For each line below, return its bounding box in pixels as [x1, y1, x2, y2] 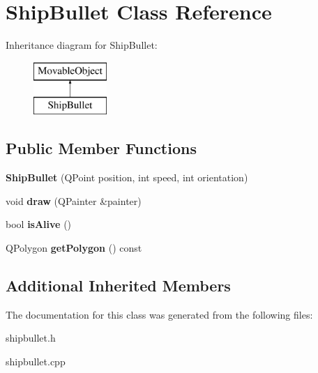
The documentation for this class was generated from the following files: [6, 307, 313, 321]
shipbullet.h [6, 330, 56, 345]
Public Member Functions [6, 137, 197, 159]
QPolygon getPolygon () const [6, 240, 142, 254]
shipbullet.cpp [6, 353, 66, 368]
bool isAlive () [6, 217, 72, 231]
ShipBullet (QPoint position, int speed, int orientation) [6, 170, 248, 185]
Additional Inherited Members [6, 274, 231, 296]
